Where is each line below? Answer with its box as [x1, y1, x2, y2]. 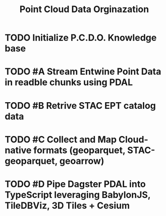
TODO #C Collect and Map [5, 134, 117, 145]
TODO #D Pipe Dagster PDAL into [5, 178, 146, 190]
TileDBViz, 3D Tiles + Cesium [5, 200, 130, 211]
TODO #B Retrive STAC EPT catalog [5, 100, 156, 111]
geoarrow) [59, 155, 104, 166]
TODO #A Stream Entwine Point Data [5, 66, 161, 77]
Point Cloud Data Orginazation [19, 4, 149, 15]
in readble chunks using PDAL [5, 77, 133, 88]
